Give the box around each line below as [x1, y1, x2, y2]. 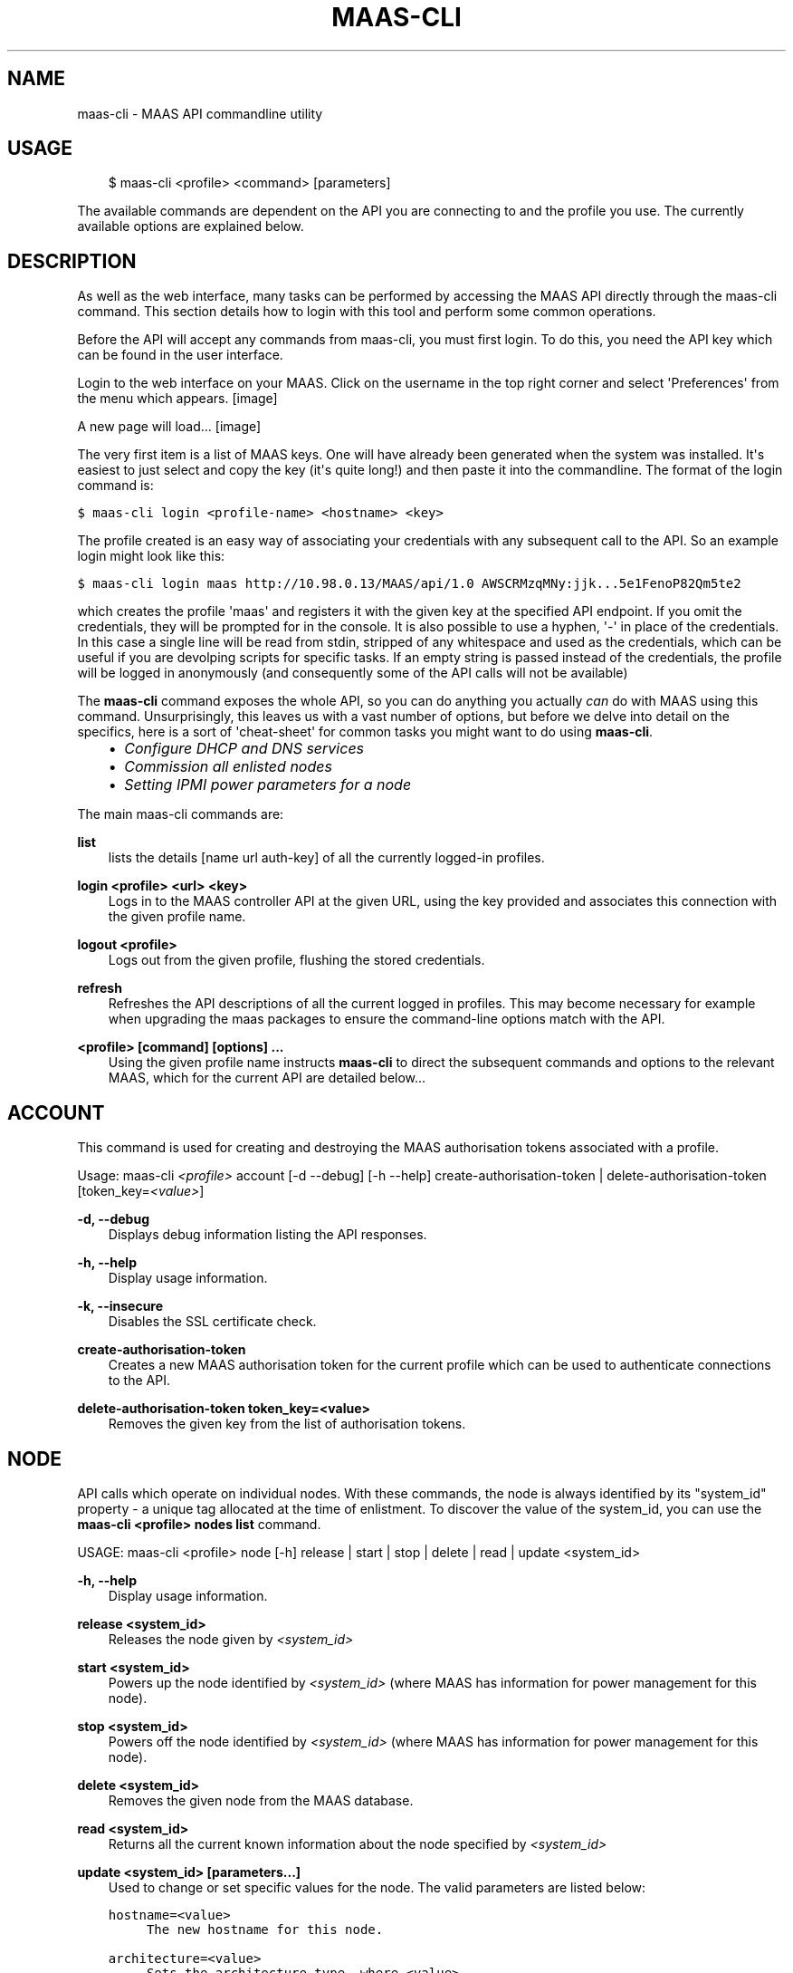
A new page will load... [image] [77, 419, 262, 435]
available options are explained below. [77, 218, 304, 235]
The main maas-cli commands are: [77, 806, 284, 823]
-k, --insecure [77, 1298, 164, 1314]
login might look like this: [77, 548, 225, 564]
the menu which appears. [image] [77, 390, 278, 407]
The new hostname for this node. [146, 1921, 384, 1937]
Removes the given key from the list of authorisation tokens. [108, 1416, 466, 1432]
